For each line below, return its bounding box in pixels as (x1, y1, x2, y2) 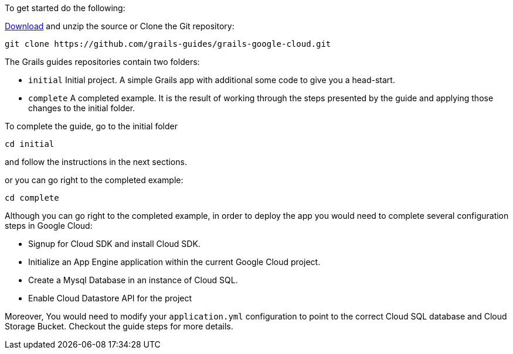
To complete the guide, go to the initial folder (5, 121, 178, 131)
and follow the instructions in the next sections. (5, 157, 187, 167)
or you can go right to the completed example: (5, 175, 184, 185)
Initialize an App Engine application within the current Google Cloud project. (28, 257, 321, 267)
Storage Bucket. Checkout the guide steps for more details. (5, 321, 233, 331)
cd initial (5, 139, 55, 149)
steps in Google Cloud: (5, 221, 93, 231)
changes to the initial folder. (28, 103, 135, 113)
